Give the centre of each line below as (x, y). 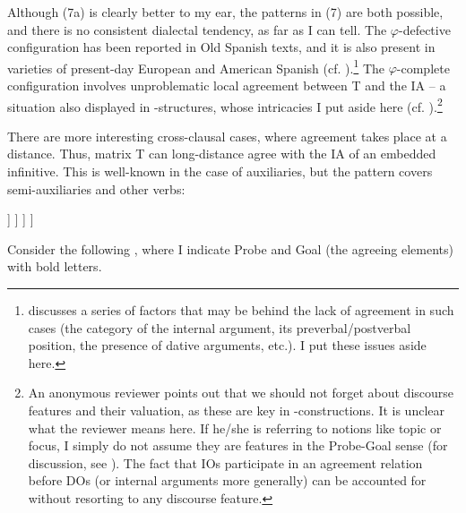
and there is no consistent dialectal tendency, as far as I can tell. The (197, 29)
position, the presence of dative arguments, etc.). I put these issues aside (227, 345)
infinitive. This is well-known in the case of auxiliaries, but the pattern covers (220, 171)
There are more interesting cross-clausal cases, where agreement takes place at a (227, 136)
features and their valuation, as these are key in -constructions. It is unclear (236, 410)
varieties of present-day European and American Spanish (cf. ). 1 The (196, 66)
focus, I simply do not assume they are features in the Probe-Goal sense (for (238, 445)
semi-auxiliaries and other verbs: (96, 188)
